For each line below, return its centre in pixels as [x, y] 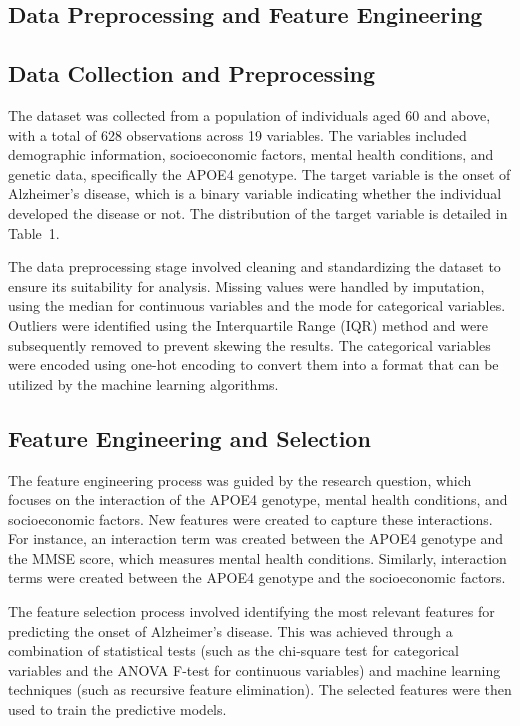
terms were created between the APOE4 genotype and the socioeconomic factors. [257, 577]
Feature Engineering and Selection [189, 437]
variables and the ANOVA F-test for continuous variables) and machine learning [254, 669]
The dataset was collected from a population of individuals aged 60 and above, [249, 114]
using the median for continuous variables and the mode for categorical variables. [257, 305]
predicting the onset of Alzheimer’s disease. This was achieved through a [230, 630]
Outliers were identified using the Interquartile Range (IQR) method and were [248, 324]
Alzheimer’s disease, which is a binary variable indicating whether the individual [255, 193]
